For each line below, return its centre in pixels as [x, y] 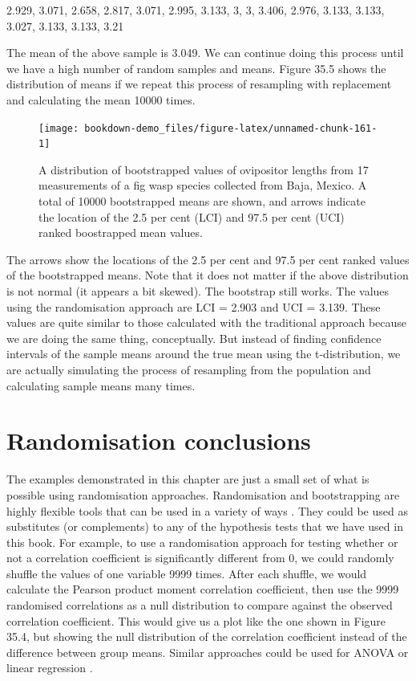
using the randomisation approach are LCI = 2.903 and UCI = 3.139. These [194, 306]
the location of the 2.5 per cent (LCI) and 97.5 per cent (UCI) [192, 216]
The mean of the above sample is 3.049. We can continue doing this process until [205, 53]
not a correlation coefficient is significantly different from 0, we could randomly [200, 558]
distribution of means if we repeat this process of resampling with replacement [199, 84]
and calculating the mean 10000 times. [101, 99]
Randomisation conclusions [159, 440]
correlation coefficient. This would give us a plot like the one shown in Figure [196, 620]
